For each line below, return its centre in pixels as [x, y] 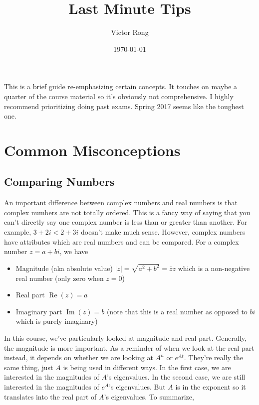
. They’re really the [214, 357]
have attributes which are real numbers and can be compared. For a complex [122, 241]
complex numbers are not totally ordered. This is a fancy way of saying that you [127, 212]
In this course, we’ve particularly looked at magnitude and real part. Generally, [125, 338]
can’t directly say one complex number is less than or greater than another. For [126, 222]
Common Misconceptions [92, 150]
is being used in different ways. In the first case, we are [147, 367]
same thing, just [29, 367]
